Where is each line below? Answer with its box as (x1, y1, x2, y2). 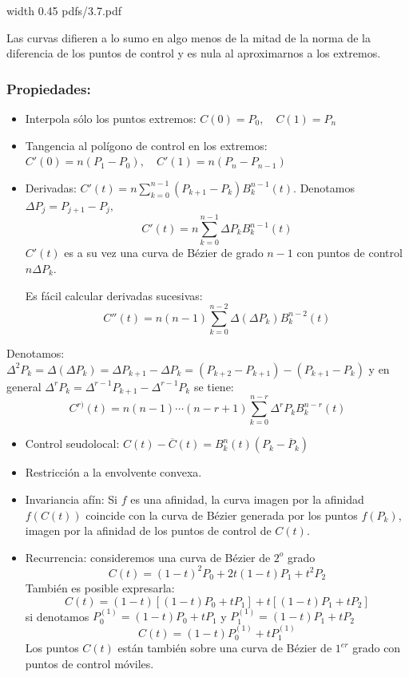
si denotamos (25, 608, 89, 624)
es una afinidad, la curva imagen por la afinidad (130, 491, 364, 508)
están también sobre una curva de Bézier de (117, 639, 332, 656)
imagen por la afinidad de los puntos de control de (25, 522, 272, 539)
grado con (352, 639, 401, 656)
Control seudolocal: (25, 435, 120, 452)
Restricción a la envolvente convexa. (25, 464, 202, 481)
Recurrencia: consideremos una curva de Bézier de (25, 548, 271, 565)
